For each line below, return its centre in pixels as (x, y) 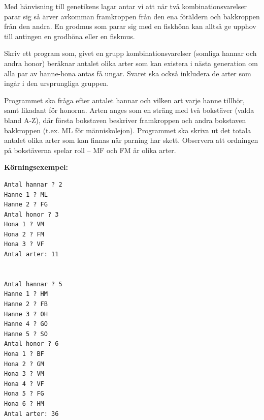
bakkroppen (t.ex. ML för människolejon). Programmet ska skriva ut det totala (128, 130)
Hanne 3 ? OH (26, 314)
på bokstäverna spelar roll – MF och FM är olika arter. (90, 150)
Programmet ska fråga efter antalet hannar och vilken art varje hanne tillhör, (124, 100)
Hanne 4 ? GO (26, 324)
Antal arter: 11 (31, 254)
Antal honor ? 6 (31, 344)
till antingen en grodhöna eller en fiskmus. (70, 36)
